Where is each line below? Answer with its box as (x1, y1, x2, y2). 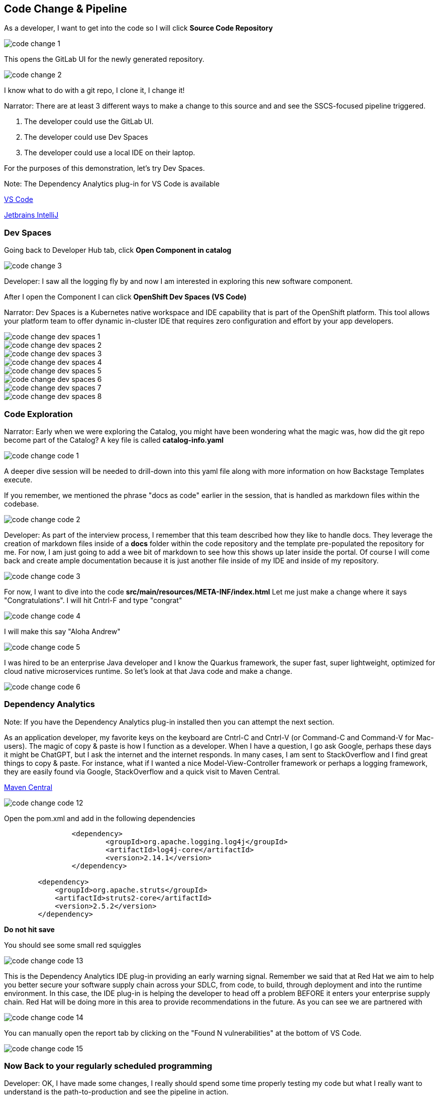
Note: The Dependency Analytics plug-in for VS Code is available (4, 179, 220, 188)
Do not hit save (4, 925, 55, 934)
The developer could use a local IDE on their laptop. (24, 148, 195, 157)
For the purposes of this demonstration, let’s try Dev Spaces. (4, 164, 205, 173)
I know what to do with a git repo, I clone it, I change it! (4, 86, 185, 95)
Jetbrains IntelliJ (4, 211, 59, 220)
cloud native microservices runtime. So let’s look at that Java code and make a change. (4, 666, 292, 675)
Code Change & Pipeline (4, 3, 127, 15)
